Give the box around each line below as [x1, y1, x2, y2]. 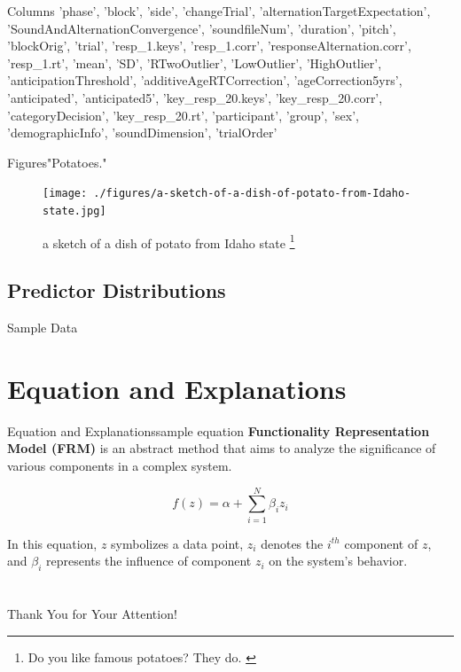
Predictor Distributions [7, 277, 226, 304]
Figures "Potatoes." [7, 152, 107, 171]
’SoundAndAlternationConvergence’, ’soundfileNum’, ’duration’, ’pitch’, [7, 19, 396, 37]
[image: [43, 187, 88, 200]
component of [344, 534, 418, 552]
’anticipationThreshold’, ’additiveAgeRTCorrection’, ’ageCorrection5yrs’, [7, 71, 402, 90]
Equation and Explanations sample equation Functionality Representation [7, 421, 430, 440]
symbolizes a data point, [111, 534, 244, 552]
